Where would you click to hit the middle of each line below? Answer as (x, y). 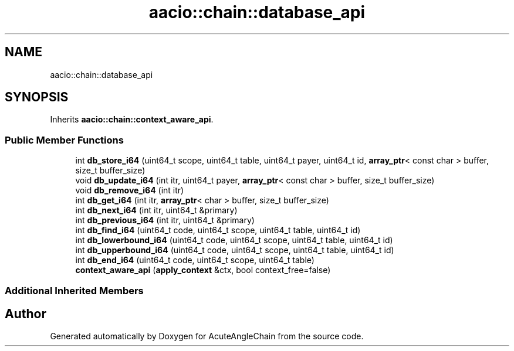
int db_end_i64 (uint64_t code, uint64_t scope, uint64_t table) (195, 260)
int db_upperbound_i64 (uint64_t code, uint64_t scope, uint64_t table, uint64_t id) (235, 250)
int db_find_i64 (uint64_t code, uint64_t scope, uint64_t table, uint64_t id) (218, 230)
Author (26, 313)
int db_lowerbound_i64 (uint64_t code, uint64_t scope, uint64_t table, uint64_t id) (234, 240)
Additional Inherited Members (74, 290)
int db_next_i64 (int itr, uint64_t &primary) (156, 210)
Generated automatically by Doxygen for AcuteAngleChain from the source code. (207, 336)
